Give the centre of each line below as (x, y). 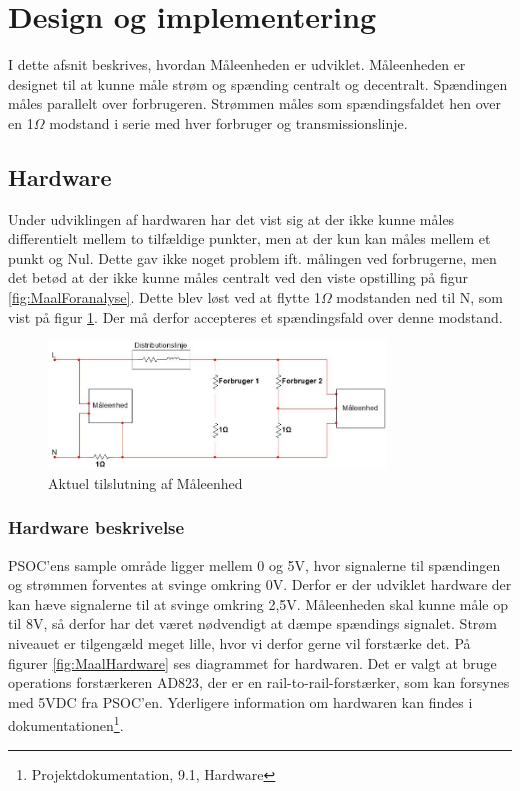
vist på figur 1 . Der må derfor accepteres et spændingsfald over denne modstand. (255, 316)
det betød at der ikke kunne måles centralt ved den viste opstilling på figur (238, 277)
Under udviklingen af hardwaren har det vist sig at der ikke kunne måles (231, 218)
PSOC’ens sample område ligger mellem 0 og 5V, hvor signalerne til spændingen (254, 564)
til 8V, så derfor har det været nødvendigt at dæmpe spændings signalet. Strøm (252, 623)
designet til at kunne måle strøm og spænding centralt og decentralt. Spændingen (258, 83)
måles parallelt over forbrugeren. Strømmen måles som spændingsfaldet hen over (254, 103)
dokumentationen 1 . (66, 723)
